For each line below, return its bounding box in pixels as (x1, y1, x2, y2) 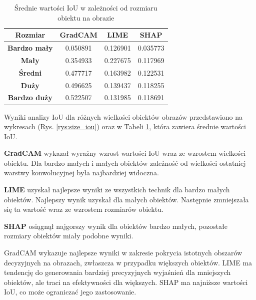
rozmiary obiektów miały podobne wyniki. (4, 230, 133, 241)
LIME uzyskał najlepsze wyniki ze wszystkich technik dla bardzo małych (4, 184, 230, 195)
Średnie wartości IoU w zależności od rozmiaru (14, 3, 157, 13)
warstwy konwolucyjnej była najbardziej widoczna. (4, 167, 159, 178)
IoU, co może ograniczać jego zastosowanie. (4, 286, 136, 297)
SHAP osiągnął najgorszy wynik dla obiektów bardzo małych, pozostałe (4, 220, 227, 231)
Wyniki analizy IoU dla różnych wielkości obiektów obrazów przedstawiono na (4, 111, 243, 122)
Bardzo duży (7, 92, 52, 103)
